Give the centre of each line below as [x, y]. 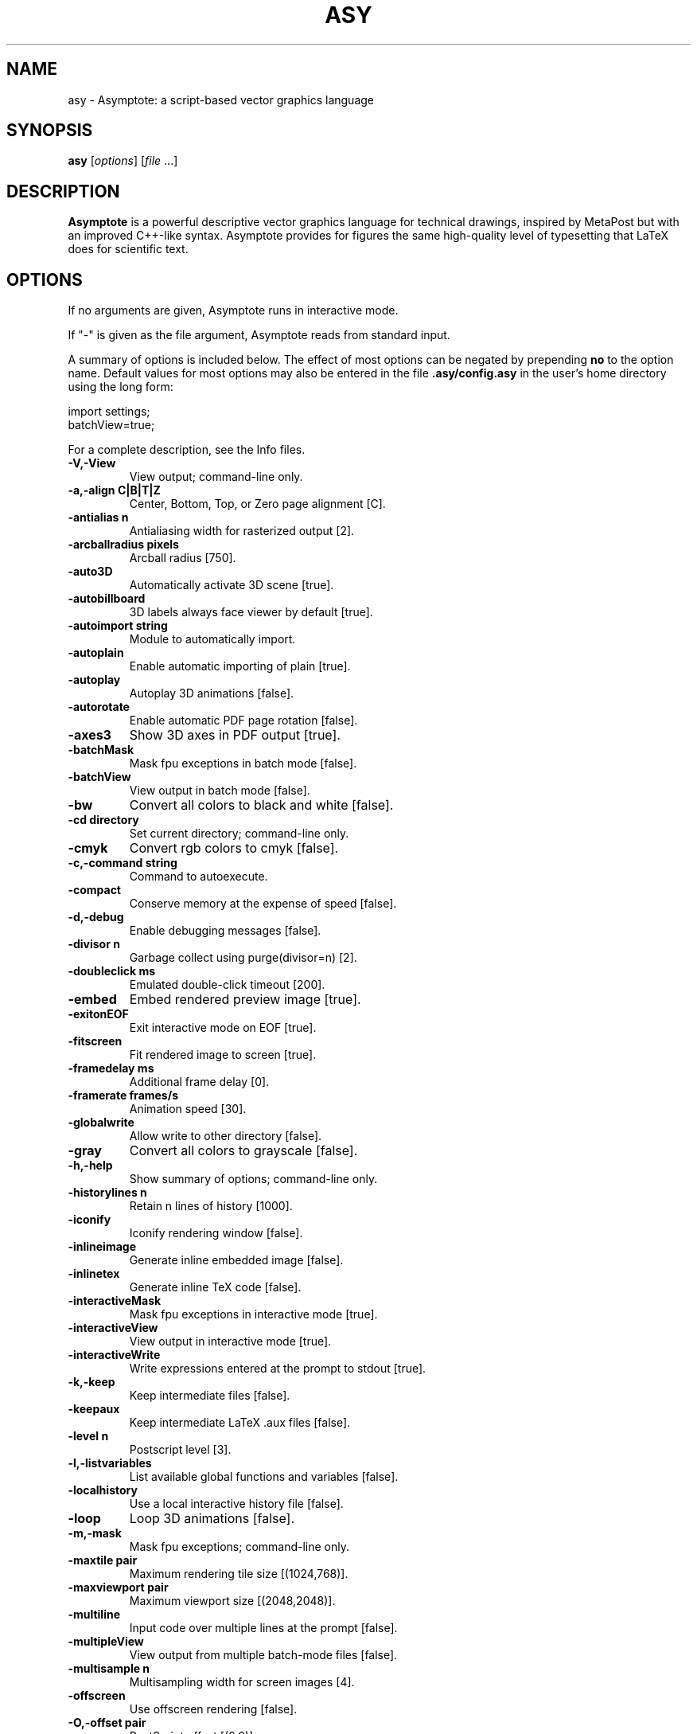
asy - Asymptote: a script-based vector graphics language [221, 100]
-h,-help [90, 1166]
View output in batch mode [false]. [220, 791]
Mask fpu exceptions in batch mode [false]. [243, 764]
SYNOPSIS [50, 131]
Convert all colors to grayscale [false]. [243, 1151]
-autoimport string [118, 626]
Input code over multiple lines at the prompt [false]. [263, 1628]
